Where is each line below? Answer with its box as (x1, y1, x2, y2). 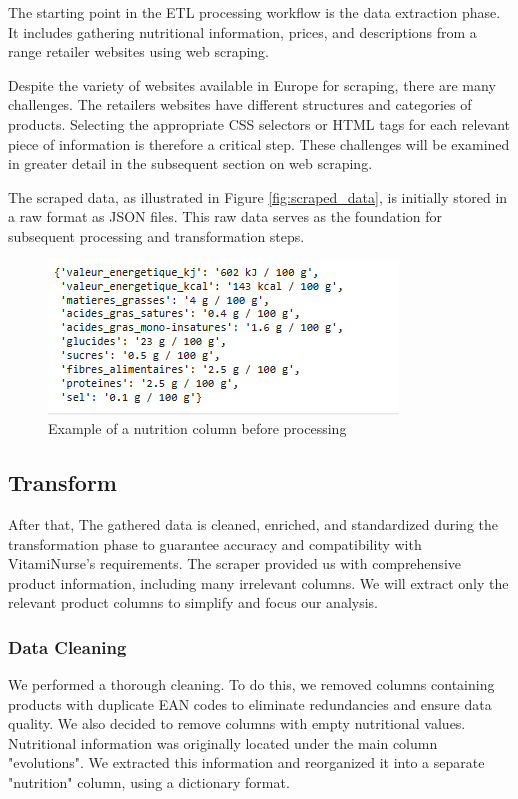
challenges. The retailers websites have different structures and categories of (8, 94, 472, 115)
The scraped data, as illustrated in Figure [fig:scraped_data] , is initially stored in (8, 186, 508, 207)
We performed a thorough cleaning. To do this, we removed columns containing (8, 674, 495, 695)
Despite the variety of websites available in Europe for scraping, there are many (8, 74, 496, 95)
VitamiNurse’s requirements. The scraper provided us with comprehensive (8, 553, 461, 574)
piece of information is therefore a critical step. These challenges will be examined (8, 133, 510, 154)
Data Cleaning (8, 634, 127, 659)
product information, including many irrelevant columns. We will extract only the (8, 572, 509, 593)
